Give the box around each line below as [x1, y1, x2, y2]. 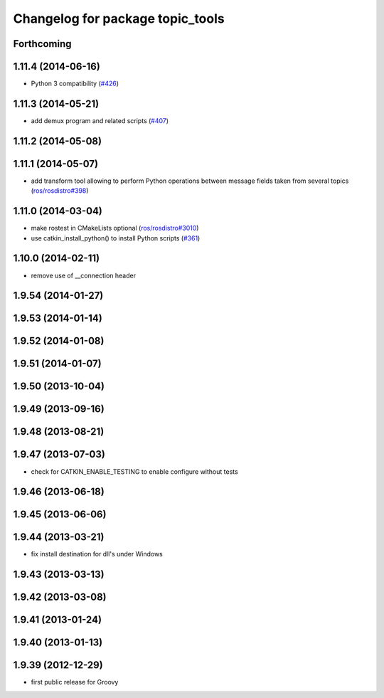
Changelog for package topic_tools [13, 11, 225, 26]
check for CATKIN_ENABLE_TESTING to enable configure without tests [31, 467, 238, 476]
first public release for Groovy [31, 678, 119, 687]
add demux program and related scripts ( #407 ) [31, 116, 169, 125]
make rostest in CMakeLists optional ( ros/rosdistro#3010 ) [31, 224, 199, 233]
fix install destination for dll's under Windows [31, 550, 163, 559]
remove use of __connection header [31, 271, 137, 280]
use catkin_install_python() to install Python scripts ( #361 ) [31, 233, 201, 242]
